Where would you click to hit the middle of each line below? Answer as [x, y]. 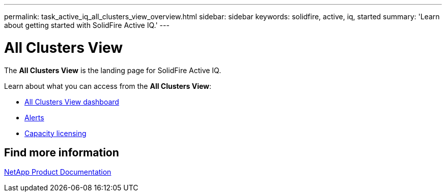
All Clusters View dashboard [72, 102]
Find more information [62, 152]
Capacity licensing [55, 133]
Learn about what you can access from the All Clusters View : [108, 86]
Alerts [34, 117]
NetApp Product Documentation [58, 172]
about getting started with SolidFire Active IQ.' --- [87, 25]
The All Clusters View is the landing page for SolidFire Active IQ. [113, 70]
